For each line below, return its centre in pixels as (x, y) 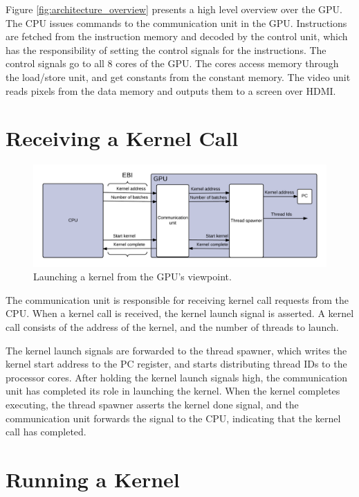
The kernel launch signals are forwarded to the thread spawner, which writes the (176, 350)
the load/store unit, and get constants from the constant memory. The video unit (178, 76)
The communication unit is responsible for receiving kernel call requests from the (177, 299)
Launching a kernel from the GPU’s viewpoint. (132, 277)
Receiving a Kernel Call (122, 138)
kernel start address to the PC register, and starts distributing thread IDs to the (176, 364)
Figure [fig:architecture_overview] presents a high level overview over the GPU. (174, 9)
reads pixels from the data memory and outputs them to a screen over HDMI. (171, 90)
